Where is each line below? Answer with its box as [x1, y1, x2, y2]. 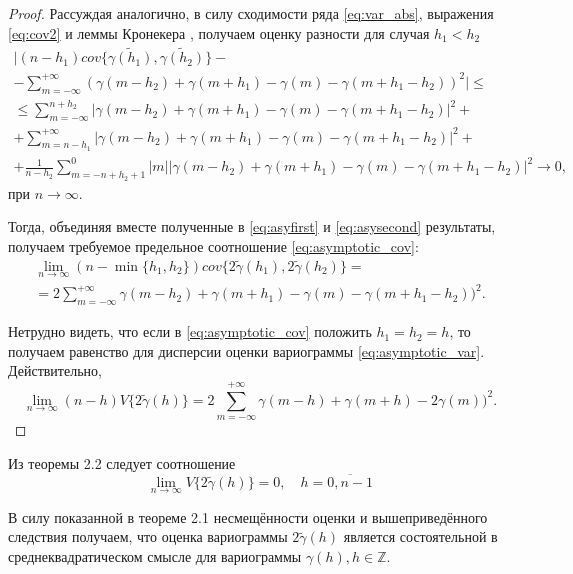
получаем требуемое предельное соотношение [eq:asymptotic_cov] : [8, 235, 419, 256]
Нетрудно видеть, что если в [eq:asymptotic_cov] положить [8, 321, 372, 342]
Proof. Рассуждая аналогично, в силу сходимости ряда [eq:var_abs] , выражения [8, 3, 494, 23]
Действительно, [8, 360, 102, 381]
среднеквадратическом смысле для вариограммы [8, 545, 302, 566]
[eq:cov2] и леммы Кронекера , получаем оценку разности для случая [8, 22, 430, 43]
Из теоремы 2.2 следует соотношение [8, 452, 236, 473]
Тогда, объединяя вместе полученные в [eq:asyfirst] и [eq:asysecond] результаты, [8, 216, 496, 237]
